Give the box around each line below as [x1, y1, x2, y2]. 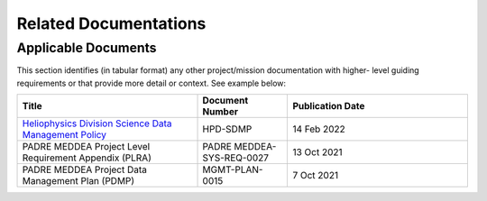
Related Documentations [16, 14, 207, 33]
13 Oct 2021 [292, 146, 343, 159]
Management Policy [22, 129, 107, 142]
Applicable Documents [16, 40, 157, 56]
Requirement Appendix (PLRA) [22, 151, 152, 164]
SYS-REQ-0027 [202, 151, 270, 164]
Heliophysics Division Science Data [22, 117, 172, 130]
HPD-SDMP [202, 123, 253, 135]
